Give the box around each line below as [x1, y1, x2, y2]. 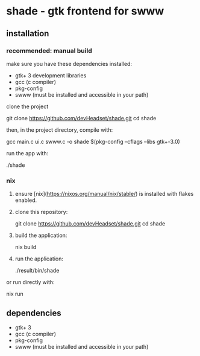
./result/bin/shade [14, 267, 60, 274]
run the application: [14, 255, 63, 262]
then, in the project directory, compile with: [6, 126, 113, 134]
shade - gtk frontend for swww [6, 4, 164, 18]
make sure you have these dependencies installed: [6, 60, 133, 67]
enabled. [14, 196, 37, 204]
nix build [14, 244, 37, 251]
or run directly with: [6, 279, 55, 286]
